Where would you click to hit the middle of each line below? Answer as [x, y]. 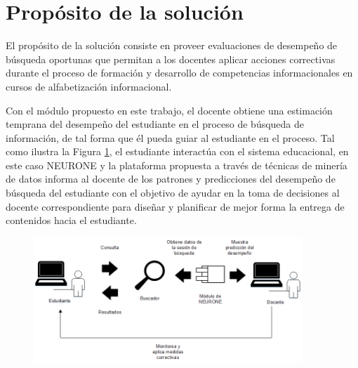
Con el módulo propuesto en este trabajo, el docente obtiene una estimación [169, 110]
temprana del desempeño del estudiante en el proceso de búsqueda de [155, 124]
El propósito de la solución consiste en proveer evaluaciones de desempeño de [172, 45]
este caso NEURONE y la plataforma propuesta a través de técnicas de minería [177, 165]
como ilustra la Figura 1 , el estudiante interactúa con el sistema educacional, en [177, 151]
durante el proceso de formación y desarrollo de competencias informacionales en [179, 73]
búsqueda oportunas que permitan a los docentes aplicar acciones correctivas [171, 59]
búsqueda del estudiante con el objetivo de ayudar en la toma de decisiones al [173, 193]
